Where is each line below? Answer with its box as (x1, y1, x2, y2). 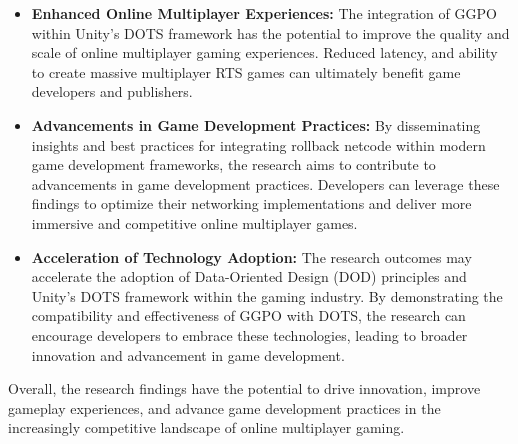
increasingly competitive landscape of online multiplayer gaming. (8, 417, 405, 438)
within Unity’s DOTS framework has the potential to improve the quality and (31, 22, 510, 43)
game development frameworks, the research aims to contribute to (31, 154, 436, 175)
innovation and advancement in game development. (31, 344, 345, 365)
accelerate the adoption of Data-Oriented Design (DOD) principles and (31, 266, 467, 287)
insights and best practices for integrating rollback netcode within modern (31, 134, 486, 155)
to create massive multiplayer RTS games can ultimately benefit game (31, 61, 461, 82)
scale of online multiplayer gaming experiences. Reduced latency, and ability (31, 42, 498, 63)
